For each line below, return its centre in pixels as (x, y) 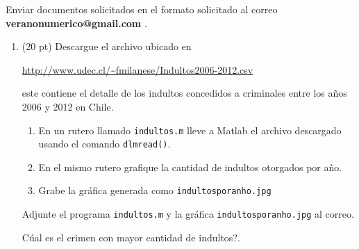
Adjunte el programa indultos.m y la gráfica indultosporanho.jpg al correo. (188, 214)
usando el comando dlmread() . (105, 144)
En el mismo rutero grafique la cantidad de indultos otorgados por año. (190, 167)
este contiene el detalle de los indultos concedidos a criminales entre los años (184, 93)
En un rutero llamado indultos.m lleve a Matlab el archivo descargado (190, 130)
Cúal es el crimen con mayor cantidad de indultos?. (131, 237)
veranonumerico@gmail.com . (76, 23)
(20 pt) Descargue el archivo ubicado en (107, 46)
